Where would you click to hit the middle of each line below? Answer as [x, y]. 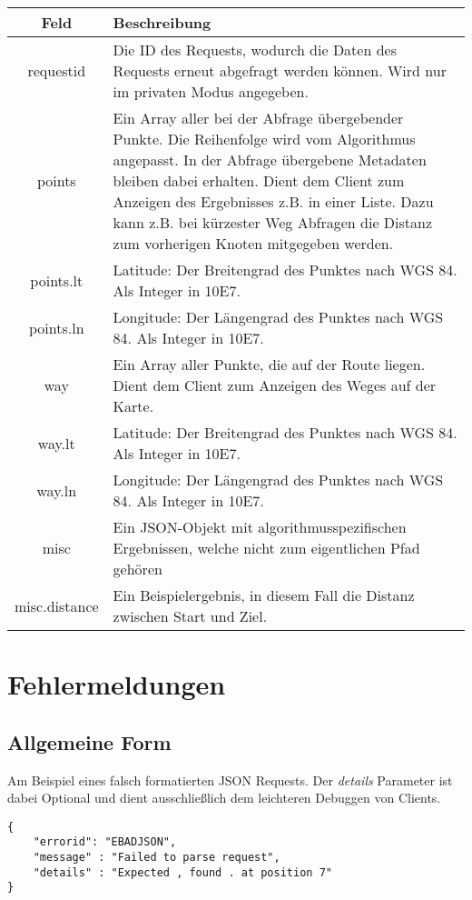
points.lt [57, 280]
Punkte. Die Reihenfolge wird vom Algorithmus [264, 139]
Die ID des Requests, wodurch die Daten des [255, 50]
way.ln [57, 490]
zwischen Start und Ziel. [190, 616]
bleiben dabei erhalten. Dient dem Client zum [259, 180]
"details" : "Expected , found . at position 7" [182, 872]
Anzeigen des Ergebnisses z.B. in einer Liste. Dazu [273, 201]
